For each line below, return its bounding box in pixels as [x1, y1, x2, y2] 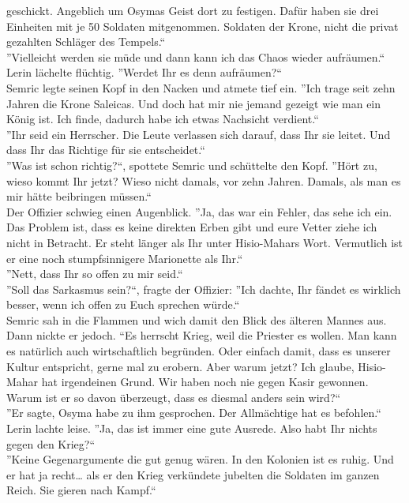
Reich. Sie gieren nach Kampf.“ [6, 482, 156, 498]
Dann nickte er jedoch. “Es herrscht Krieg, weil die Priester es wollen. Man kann [6, 327, 397, 343]
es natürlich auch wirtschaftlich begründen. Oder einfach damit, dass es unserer [6, 343, 391, 359]
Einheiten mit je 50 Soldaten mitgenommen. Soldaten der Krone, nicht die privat [6, 17, 399, 34]
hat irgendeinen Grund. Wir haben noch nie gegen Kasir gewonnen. [41, 373, 369, 390]
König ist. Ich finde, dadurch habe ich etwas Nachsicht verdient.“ [6, 111, 319, 127]
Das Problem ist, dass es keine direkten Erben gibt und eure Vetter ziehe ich [6, 219, 377, 235]
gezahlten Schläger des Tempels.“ [6, 33, 166, 50]
